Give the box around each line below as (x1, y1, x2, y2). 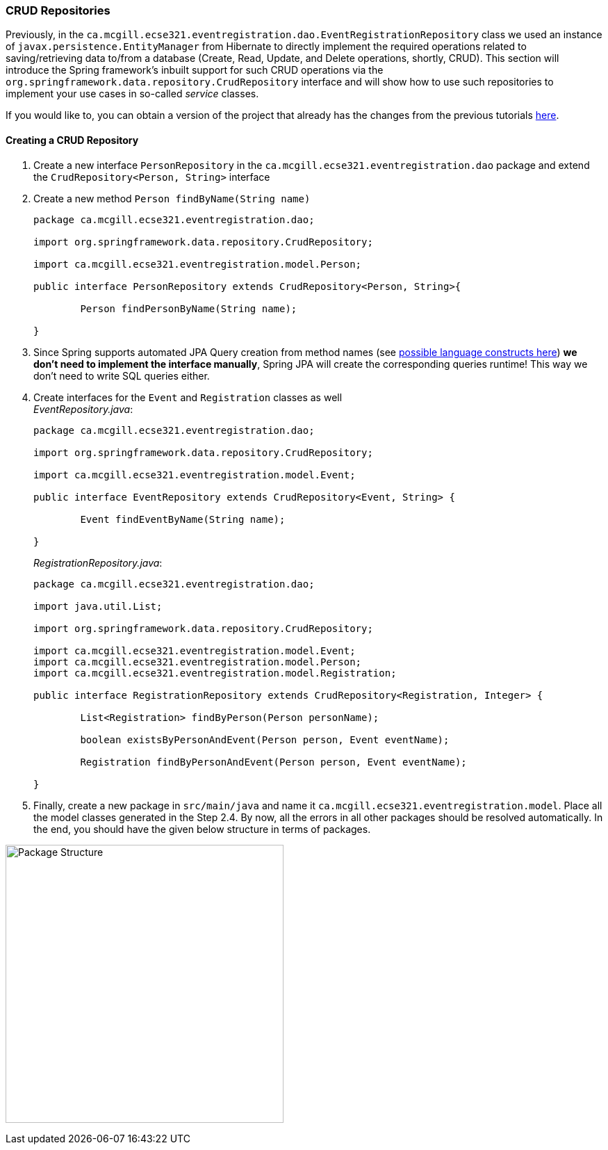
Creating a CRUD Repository (6, 133, 139, 146)
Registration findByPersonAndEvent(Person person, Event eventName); (80, 756, 467, 768)
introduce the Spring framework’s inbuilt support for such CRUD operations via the (6, 64, 384, 76)
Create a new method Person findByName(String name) (33, 192, 311, 204)
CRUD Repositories (6, 3, 110, 17)
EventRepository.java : (33, 403, 133, 415)
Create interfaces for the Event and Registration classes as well (33, 391, 343, 403)
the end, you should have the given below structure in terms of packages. (33, 823, 371, 835)
